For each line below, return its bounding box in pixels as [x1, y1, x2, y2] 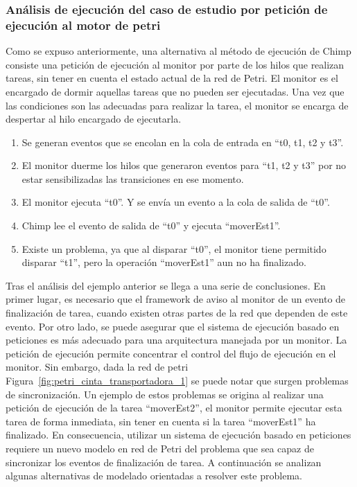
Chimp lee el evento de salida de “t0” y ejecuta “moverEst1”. [21, 218, 281, 233]
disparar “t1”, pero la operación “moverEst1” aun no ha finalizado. [21, 255, 306, 269]
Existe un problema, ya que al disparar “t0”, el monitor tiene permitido [21, 241, 326, 256]
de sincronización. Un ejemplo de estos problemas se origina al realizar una [6, 387, 324, 401]
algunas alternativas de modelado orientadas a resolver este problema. [6, 468, 302, 483]
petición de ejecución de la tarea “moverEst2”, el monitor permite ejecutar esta [6, 400, 342, 415]
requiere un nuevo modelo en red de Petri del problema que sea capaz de [6, 441, 314, 455]
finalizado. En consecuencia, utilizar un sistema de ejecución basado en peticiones [6, 427, 351, 442]
